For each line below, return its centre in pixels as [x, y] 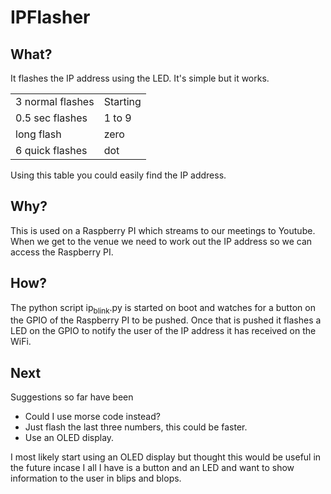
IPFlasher [50, 17]
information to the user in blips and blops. [96, 478]
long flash [38, 134]
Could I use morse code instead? [92, 417]
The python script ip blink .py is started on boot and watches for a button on [163, 308]
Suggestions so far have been [72, 397]
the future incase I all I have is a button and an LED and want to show [152, 468]
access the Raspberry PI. [62, 252]
